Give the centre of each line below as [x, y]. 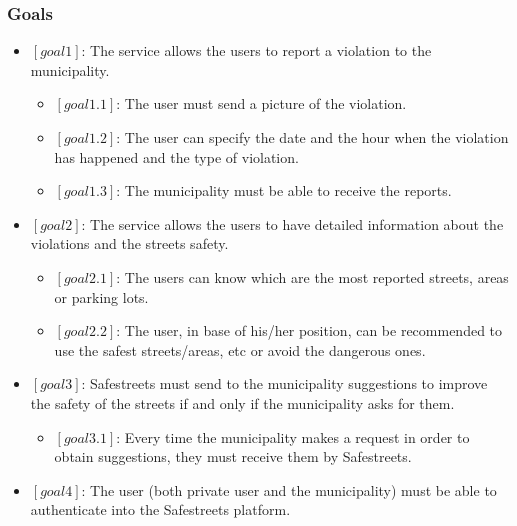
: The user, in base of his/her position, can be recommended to [309, 330]
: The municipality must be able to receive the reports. [284, 190]
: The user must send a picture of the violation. [261, 103]
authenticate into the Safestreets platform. [160, 509]
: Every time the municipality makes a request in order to [293, 436]
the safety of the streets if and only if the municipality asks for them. [242, 402]
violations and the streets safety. [129, 243]
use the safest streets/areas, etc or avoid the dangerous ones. [240, 349]
